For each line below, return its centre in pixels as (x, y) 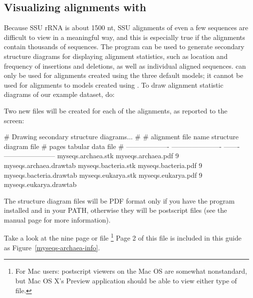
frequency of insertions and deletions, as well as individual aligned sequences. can (125, 65)
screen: (14, 120)
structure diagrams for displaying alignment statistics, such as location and (116, 56)
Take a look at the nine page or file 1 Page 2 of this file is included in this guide (123, 237)
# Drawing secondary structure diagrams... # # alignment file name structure (121, 137)
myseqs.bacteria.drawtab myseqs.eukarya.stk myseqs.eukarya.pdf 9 (103, 175)
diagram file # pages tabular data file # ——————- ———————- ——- (122, 146)
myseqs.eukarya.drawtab (40, 184)
